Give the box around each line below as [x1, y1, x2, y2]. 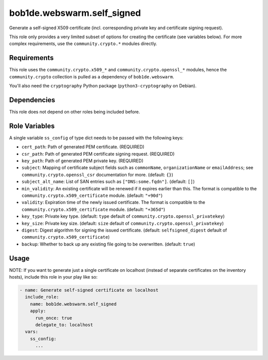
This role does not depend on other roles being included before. [9, 109, 140, 115]
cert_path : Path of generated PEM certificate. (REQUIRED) [21, 144, 145, 150]
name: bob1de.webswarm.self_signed [30, 301, 117, 307]
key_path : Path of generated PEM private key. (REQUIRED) [21, 158, 143, 164]
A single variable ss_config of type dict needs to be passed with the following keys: [9, 134, 184, 141]
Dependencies [9, 96, 56, 104]
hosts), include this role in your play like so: [9, 274, 98, 280]
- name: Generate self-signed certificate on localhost [19, 287, 159, 293]
